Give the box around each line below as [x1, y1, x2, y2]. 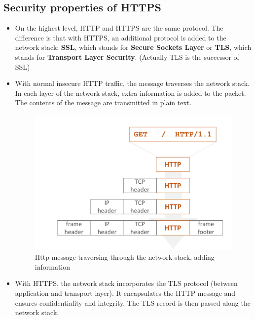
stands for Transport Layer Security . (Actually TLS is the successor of [15, 51, 239, 62]
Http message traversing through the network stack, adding [35, 252, 215, 262]
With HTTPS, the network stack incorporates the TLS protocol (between [15, 278, 238, 288]
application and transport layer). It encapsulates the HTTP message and [15, 288, 236, 298]
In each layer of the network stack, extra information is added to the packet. [15, 87, 246, 98]
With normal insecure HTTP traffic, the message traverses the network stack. [15, 78, 250, 88]
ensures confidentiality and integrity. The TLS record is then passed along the [15, 297, 251, 308]
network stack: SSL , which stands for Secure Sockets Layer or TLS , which [15, 42, 252, 52]
